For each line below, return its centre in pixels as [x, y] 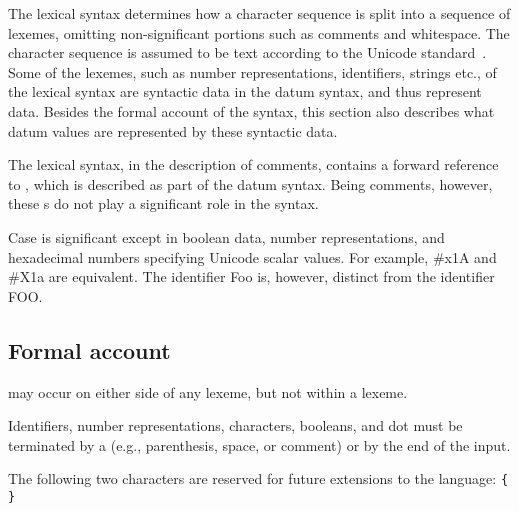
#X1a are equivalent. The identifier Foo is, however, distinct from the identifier [251, 276]
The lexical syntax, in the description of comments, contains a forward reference [253, 164]
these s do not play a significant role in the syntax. [163, 203]
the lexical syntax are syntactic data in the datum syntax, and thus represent [245, 91]
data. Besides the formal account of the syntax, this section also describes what [251, 110]
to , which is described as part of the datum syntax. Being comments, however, [250, 183]
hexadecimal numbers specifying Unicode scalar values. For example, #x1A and [252, 256]
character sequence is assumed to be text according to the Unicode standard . [247, 52]
